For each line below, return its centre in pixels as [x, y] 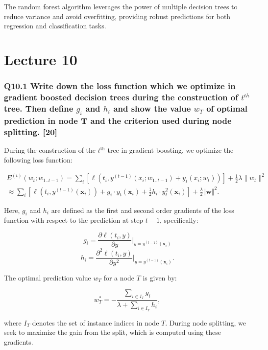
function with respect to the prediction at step [74, 220]
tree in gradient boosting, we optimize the [171, 150]
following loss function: [38, 160]
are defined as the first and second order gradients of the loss [143, 210]
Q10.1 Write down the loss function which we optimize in [120, 86]
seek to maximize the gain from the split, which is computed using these [112, 332]
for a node [119, 277]
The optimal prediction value [48, 277]
